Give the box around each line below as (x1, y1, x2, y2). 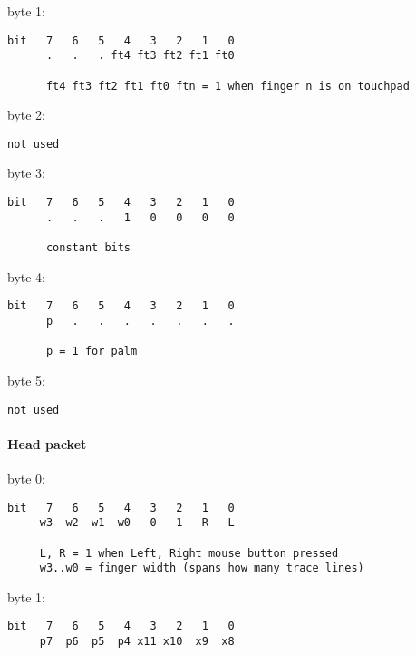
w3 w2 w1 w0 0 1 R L (39, 516, 235, 530)
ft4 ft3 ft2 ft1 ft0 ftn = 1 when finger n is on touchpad (45, 79, 410, 93)
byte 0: (7, 468, 45, 487)
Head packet (7, 434, 87, 453)
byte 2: (7, 105, 45, 124)
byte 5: (7, 370, 45, 389)
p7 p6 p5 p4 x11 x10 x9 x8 (39, 635, 235, 649)
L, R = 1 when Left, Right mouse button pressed (39, 546, 339, 560)
